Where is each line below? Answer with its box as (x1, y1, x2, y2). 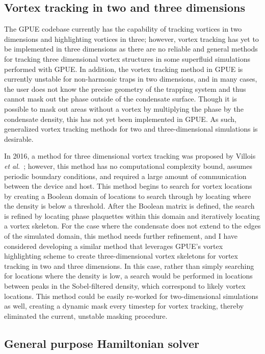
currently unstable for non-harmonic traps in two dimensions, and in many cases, (4, 73, 257, 84)
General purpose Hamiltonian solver (4, 335, 199, 351)
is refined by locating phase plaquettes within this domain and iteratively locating (4, 210, 260, 221)
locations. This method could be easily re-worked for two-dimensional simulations (4, 290, 258, 301)
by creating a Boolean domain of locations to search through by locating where (4, 190, 251, 201)
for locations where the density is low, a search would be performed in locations (4, 270, 253, 281)
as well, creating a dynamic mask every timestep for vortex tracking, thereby (4, 300, 244, 311)
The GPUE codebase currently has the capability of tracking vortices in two (4, 23, 242, 34)
